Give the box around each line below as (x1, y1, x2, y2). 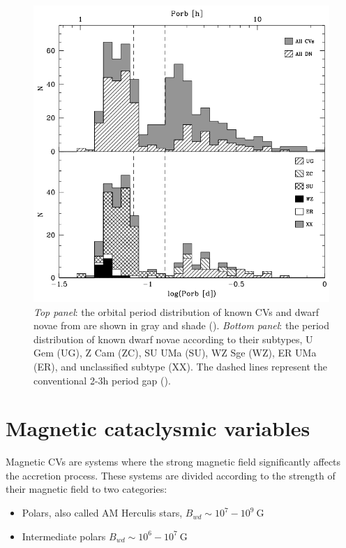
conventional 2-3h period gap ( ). (33, 373, 171, 387)
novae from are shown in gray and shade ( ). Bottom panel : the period (33, 318, 329, 333)
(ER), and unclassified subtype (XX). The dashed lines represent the (33, 359, 327, 373)
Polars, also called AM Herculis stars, (22, 505, 183, 520)
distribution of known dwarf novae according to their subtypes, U (33, 331, 313, 346)
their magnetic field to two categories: (6, 482, 167, 496)
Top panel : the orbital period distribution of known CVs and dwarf (33, 304, 319, 319)
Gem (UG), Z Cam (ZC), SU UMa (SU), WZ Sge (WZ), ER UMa (33, 345, 317, 360)
